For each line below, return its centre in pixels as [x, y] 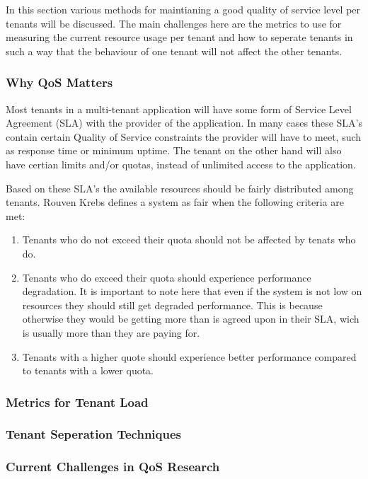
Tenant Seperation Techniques [94, 434]
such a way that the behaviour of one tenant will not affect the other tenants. [174, 51]
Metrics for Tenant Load [77, 402]
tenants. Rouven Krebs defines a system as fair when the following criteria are [175, 202]
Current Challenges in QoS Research [113, 467]
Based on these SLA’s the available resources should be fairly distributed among [180, 188]
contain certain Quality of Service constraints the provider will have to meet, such [184, 136]
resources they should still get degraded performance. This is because [172, 305]
